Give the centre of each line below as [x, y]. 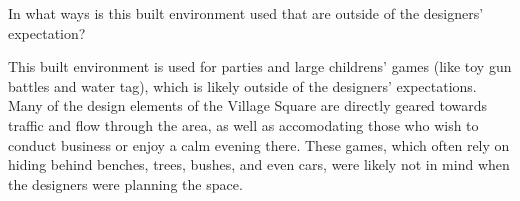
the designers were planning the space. [125, 183]
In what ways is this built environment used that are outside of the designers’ [246, 13]
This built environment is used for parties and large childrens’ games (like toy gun [260, 66]
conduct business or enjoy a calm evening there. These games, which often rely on [259, 144]
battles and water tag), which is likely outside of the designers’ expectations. [242, 85]
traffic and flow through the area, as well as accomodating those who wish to [243, 124]
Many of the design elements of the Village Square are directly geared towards [248, 105]
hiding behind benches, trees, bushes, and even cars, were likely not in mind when [259, 164]
